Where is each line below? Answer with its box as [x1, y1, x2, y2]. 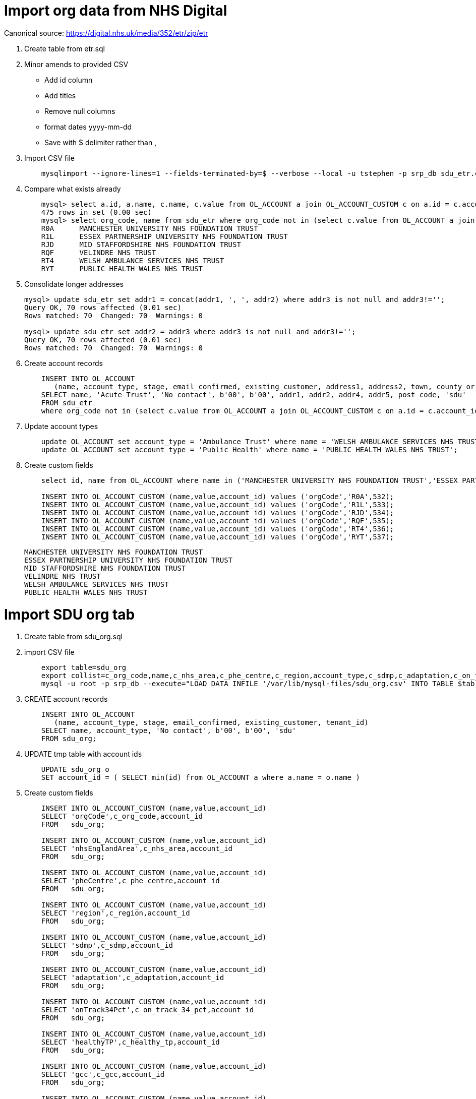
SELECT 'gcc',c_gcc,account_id [41, 1070, 165, 1079]
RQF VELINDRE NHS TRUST [41, 248, 156, 257]
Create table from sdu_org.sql [24, 632, 123, 641]
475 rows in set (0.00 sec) [41, 208, 152, 216]
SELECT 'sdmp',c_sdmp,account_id [41, 941, 173, 950]
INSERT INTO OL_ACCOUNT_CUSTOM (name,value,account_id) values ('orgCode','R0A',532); [41, 492, 394, 501]
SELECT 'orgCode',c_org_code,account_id [41, 812, 203, 821]
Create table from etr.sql [24, 44, 105, 53]
